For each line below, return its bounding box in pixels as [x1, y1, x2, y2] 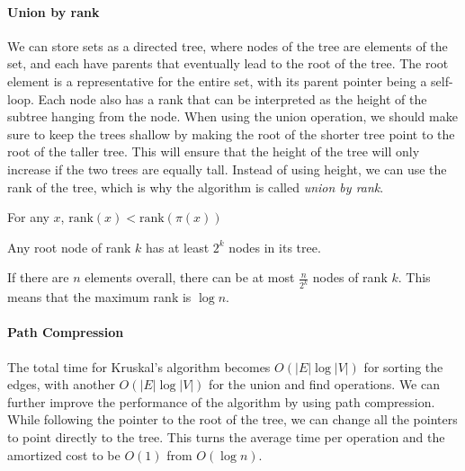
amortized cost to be [7, 445, 121, 464]
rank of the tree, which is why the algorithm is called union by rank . [7, 177, 384, 196]
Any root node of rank [7, 237, 131, 256]
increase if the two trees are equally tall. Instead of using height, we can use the [7, 159, 447, 178]
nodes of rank [312, 268, 388, 287]
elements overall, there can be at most [85, 268, 295, 287]
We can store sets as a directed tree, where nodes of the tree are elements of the [7, 36, 448, 55]
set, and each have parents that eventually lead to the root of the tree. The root [7, 54, 449, 73]
